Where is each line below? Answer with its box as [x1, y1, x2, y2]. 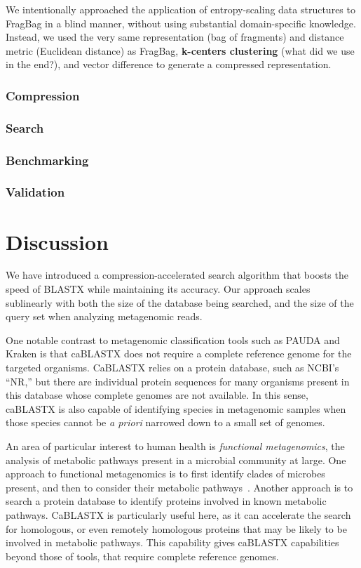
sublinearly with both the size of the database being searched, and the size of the [6, 295, 354, 310]
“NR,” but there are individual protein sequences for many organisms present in [6, 374, 350, 388]
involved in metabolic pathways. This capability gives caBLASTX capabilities [6, 535, 339, 550]
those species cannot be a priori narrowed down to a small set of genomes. [6, 415, 325, 430]
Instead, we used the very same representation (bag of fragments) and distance [6, 29, 344, 44]
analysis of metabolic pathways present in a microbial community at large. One [6, 452, 346, 467]
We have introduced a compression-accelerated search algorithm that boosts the [6, 268, 348, 282]
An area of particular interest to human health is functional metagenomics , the [6, 439, 345, 453]
